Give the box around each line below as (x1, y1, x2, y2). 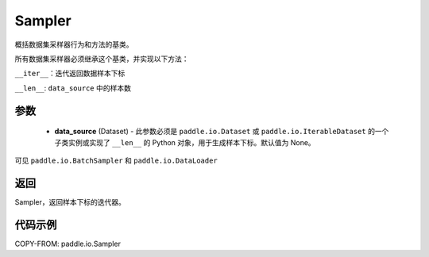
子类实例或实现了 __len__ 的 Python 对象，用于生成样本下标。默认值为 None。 (54, 137, 315, 147)
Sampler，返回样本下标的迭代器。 (14, 197, 126, 206)
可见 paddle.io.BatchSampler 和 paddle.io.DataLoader (14, 155, 218, 165)
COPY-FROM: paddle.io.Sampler (14, 239, 121, 248)
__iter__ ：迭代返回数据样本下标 (14, 68, 126, 79)
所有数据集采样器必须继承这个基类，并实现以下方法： (14, 54, 189, 63)
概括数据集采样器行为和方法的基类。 (14, 40, 133, 49)
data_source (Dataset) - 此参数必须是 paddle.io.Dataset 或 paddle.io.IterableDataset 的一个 (54, 127, 389, 136)
